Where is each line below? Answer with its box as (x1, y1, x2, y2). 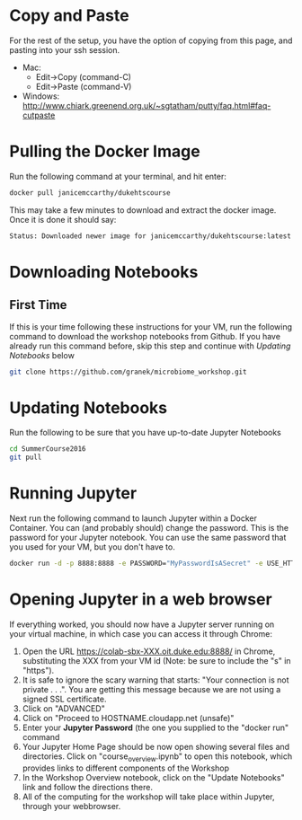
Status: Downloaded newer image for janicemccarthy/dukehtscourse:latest (9, 231, 292, 241)
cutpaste (22, 110, 56, 120)
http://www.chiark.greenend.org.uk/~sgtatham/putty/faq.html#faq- (22, 100, 271, 110)
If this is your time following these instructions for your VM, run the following (9, 321, 293, 332)
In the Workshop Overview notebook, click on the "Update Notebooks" (22, 772, 285, 782)
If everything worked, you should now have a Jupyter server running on (9, 619, 275, 630)
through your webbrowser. (22, 800, 121, 811)
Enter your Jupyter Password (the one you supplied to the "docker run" (22, 722, 289, 733)
